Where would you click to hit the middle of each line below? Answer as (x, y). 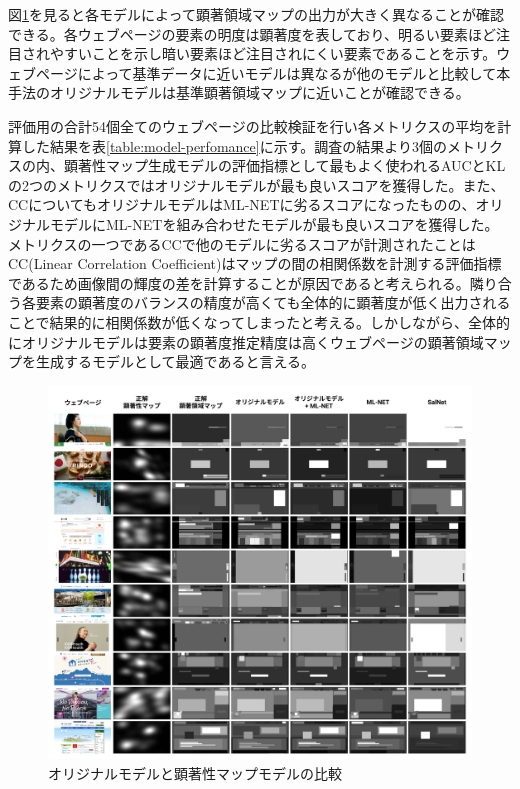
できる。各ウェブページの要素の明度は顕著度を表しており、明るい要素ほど (252, 33)
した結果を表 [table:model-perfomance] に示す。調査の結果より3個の (234, 145)
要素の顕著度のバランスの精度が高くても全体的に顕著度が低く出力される (273, 302)
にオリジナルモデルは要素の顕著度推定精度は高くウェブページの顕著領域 (246, 341)
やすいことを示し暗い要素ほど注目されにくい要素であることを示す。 (273, 53)
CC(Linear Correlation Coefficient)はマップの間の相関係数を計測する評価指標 (255, 263)
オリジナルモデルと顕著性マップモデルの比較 (195, 772)
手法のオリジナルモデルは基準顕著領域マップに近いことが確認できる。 (239, 92)
